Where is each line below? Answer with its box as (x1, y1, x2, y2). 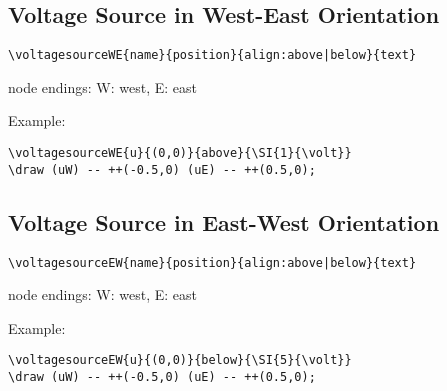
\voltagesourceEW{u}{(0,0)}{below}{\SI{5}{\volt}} (8, 353, 352, 368)
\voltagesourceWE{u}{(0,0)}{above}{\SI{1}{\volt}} (8, 146, 352, 161)
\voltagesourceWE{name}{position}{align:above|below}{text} (8, 48, 417, 63)
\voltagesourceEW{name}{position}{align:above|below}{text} (8, 255, 417, 270)
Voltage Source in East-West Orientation (8, 206, 440, 237)
